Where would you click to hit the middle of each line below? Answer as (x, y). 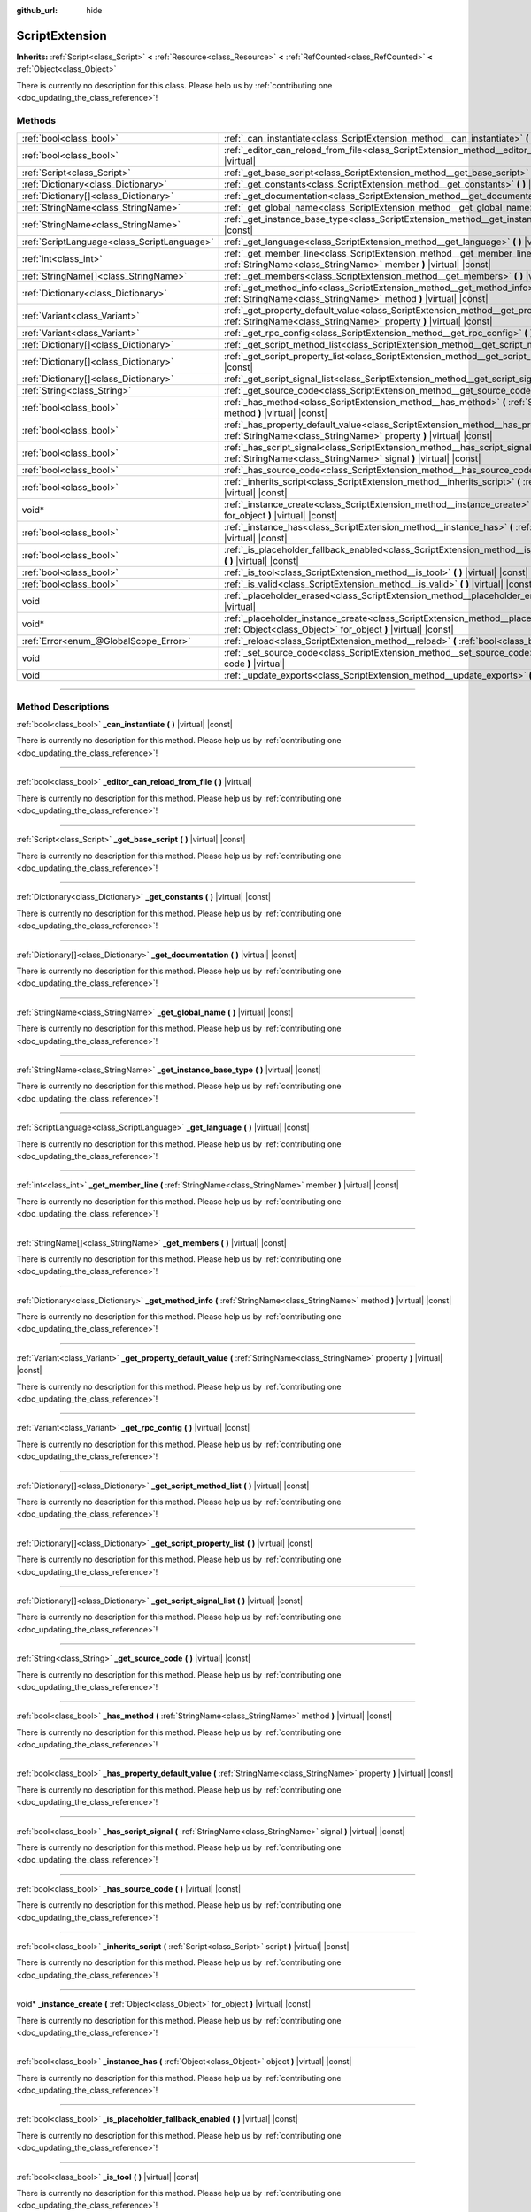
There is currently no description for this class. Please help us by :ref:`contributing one (174, 85)
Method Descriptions (63, 706)
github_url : (37, 10)
